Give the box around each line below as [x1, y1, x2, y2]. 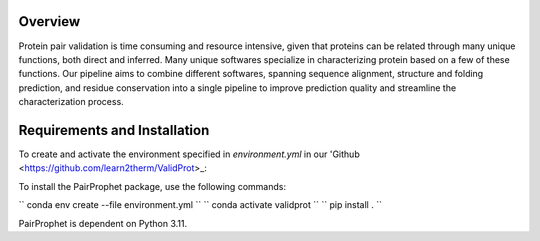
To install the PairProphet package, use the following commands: [18, 180, 287, 192]
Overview [18, 13, 81, 30]
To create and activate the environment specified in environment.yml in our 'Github [18, 148, 360, 160]
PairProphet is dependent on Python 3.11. [18, 217, 188, 229]
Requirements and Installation [18, 121, 210, 139]
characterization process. [18, 96, 124, 108]
